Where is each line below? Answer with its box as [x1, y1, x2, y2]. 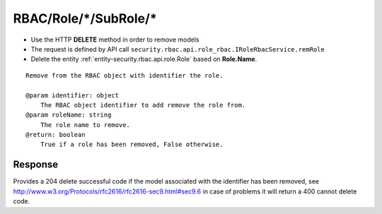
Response [13, 159, 59, 171]
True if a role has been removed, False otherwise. [40, 141, 224, 148]
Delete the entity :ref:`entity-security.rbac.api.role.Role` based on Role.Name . [30, 55, 257, 64]
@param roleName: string [25, 111, 112, 119]
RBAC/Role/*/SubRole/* [13, 11, 157, 26]
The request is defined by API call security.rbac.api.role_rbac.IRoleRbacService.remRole [30, 44, 325, 53]
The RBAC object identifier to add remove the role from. [40, 101, 246, 109]
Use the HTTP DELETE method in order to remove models [30, 35, 199, 44]
